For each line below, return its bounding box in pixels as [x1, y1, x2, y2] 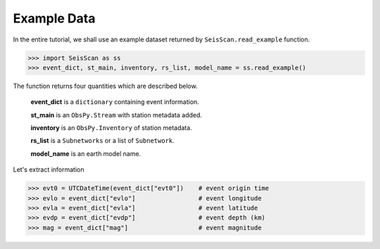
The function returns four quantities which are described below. [13, 82, 198, 90]
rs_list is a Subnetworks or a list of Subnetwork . [30, 136, 175, 145]
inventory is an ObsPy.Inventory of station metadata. [30, 124, 193, 132]
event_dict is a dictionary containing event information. [30, 98, 200, 106]
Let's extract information [13, 165, 84, 174]
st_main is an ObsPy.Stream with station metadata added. [30, 110, 203, 119]
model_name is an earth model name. [30, 149, 141, 158]
